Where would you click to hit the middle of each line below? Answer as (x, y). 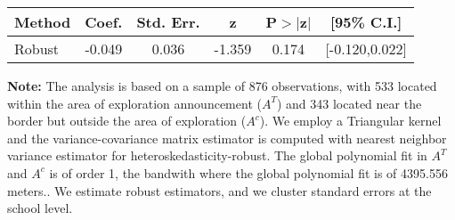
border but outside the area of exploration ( (127, 121)
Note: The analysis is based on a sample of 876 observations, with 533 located (222, 86)
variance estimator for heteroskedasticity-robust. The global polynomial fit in (217, 155)
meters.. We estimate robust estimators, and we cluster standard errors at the (219, 190)
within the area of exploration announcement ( (134, 103)
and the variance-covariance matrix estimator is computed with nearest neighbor (227, 138)
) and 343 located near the (349, 103)
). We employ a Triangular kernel (350, 121)
